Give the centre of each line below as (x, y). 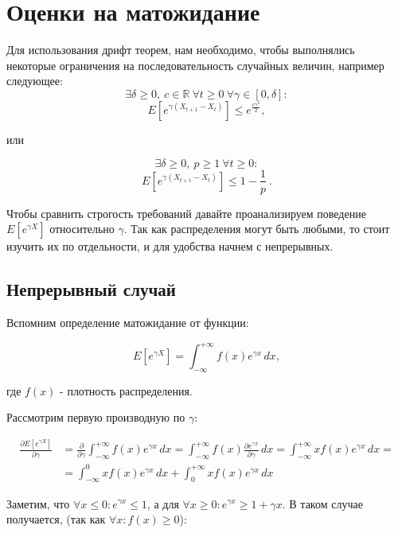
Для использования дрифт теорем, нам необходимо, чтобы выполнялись (181, 50)
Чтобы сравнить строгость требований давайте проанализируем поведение (186, 213)
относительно (82, 229)
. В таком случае (322, 503)
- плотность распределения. (126, 390)
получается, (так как (56, 519)
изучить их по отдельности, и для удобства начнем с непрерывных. (170, 246)
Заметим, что (38, 503)
